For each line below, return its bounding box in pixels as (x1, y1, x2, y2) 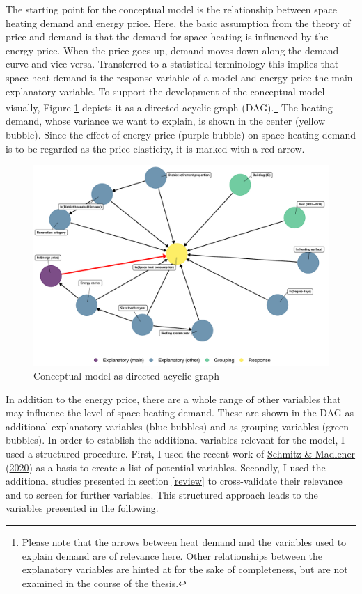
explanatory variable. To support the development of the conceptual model (6, 84, 325, 98)
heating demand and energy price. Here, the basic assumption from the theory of (6, 15, 351, 30)
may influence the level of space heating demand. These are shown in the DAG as (6, 405, 354, 420)
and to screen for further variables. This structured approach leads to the (6, 487, 318, 501)
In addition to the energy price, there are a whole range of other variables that (6, 391, 341, 406)
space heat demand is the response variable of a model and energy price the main (6, 70, 353, 84)
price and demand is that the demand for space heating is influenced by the (6, 29, 329, 44)
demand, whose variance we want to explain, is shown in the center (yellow (6, 114, 326, 128)
